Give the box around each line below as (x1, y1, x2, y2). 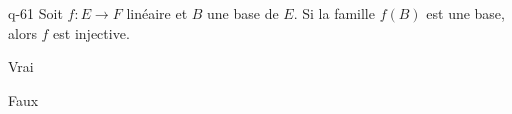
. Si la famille (293, 3, 375, 23)
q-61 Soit (8, 3, 63, 23)
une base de (207, 3, 279, 23)
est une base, (426, 3, 505, 23)
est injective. (53, 22, 130, 43)
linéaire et (126, 3, 188, 23)
